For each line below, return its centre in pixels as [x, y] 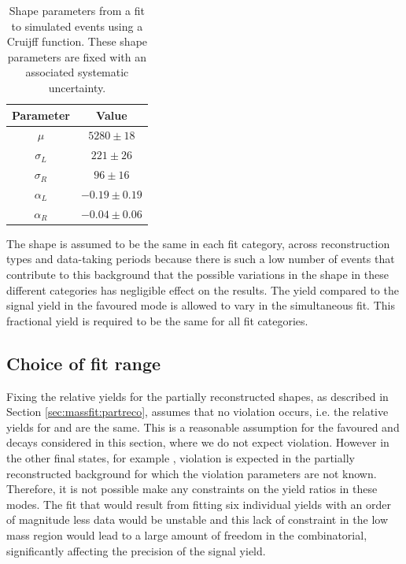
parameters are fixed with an [77, 56]
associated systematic [77, 72]
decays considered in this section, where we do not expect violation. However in [198, 442]
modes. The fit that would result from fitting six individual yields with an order [199, 504]
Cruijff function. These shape [77, 41]
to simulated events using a [77, 26]
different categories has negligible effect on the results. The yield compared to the [203, 289]
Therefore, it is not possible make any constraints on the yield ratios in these [192, 489]
